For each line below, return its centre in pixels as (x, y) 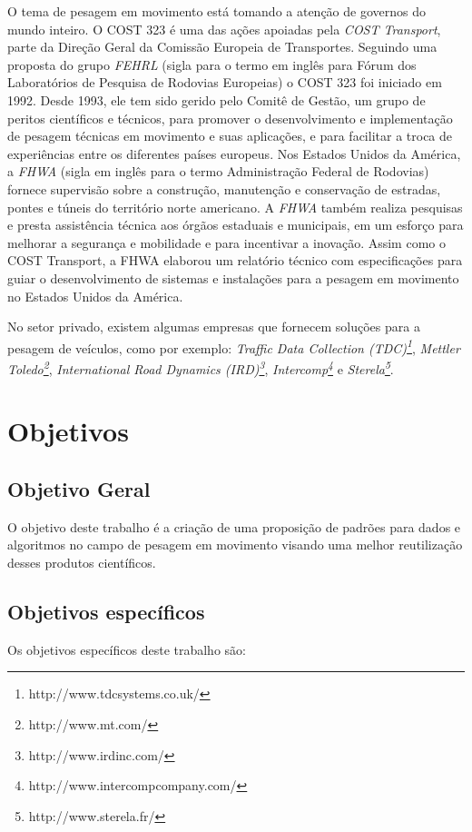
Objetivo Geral (79, 488)
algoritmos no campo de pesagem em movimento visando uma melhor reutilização (235, 545)
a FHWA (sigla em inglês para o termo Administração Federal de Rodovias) (218, 171)
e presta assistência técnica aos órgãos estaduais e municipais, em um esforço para (236, 225)
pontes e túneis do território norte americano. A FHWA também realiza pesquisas (235, 207)
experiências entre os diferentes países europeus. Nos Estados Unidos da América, (234, 153)
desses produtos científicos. (82, 562)
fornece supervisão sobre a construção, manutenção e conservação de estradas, (224, 188)
